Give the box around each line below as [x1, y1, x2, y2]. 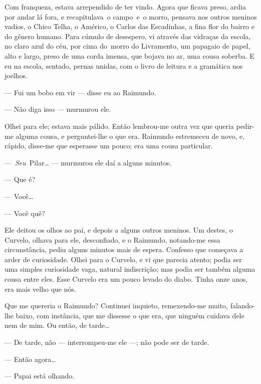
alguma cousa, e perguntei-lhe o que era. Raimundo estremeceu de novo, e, [16, 130, 245, 141]
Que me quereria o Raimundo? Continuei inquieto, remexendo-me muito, [5, 300, 228, 311]
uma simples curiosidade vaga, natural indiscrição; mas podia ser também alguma [5, 264, 255, 274]
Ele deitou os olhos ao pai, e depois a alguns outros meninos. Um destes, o [5, 225, 233, 235]
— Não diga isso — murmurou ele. [5, 104, 111, 114]
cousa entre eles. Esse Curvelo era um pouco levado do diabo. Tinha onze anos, [5, 274, 248, 284]
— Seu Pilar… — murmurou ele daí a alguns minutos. [5, 157, 172, 167]
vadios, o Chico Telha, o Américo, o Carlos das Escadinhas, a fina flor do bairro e [5, 21, 254, 32]
